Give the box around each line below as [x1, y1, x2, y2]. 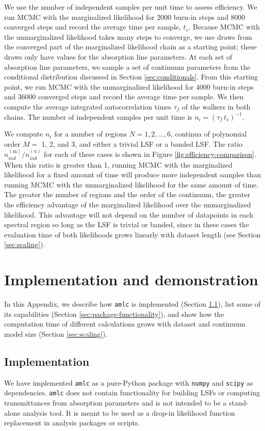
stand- [229, 397, 249, 408]
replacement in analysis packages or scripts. [4, 417, 140, 428]
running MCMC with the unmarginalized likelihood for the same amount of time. [4, 179, 259, 190]
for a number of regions [54, 128, 127, 139]
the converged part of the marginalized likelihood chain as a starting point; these [4, 41, 257, 52]
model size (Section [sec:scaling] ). [4, 328, 108, 339]
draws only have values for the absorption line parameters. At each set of [4, 51, 232, 62]
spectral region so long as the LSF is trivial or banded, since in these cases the [4, 219, 249, 230]
